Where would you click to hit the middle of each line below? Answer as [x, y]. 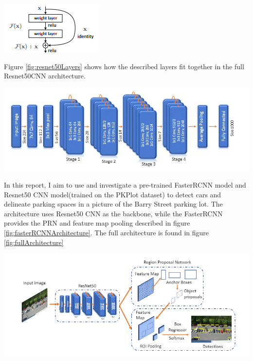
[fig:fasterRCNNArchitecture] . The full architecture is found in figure [107, 233]
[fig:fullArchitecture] [34, 242]
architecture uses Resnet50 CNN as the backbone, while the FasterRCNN [113, 213]
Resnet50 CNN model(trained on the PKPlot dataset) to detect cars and [113, 194]
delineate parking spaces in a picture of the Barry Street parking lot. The [113, 204]
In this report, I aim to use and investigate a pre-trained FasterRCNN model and [125, 185]
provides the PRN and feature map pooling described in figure [97, 223]
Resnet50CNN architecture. [45, 76]
